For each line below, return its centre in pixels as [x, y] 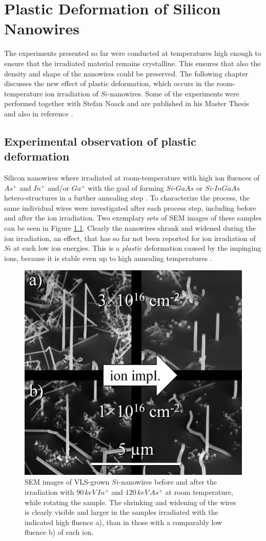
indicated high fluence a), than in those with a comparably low [124, 522]
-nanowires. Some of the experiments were [173, 93]
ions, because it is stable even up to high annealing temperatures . [108, 258]
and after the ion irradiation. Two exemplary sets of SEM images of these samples [133, 218]
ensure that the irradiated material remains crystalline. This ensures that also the [132, 63]
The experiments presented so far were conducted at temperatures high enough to [133, 53]
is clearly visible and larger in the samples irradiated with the [121, 512]
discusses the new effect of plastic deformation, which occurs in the [109, 83]
